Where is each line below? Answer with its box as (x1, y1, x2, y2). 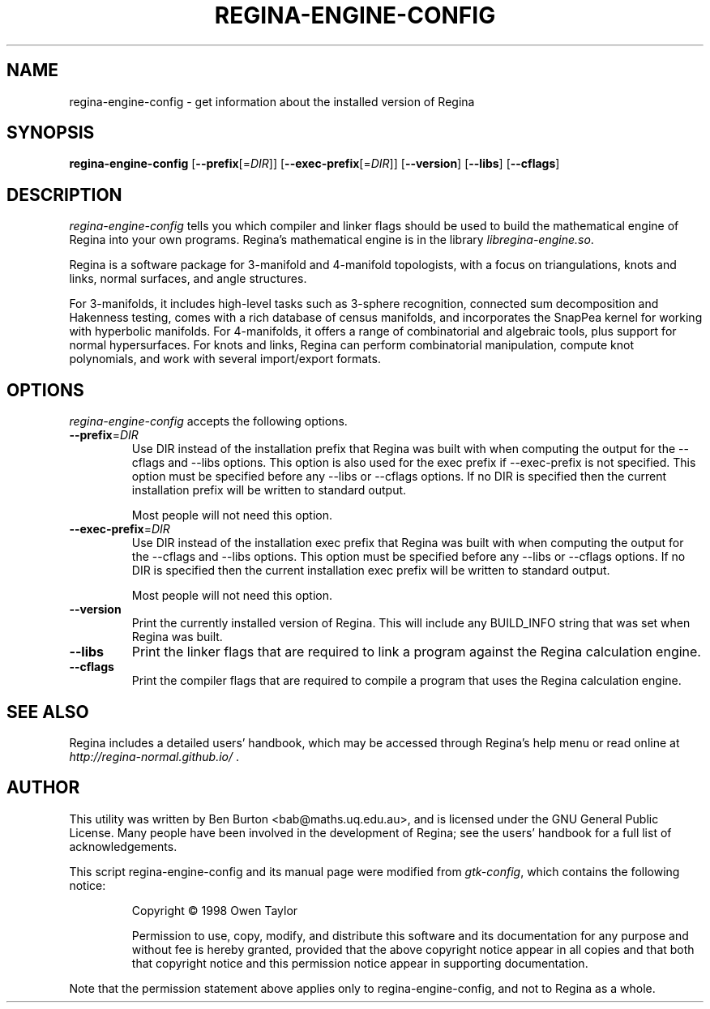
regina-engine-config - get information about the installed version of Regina (69, 94, 475, 109)
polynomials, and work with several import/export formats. (69, 352, 381, 366)
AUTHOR (6, 777, 80, 798)
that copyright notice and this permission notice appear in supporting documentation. (131, 956, 588, 970)
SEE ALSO (6, 701, 89, 722)
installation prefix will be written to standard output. (131, 483, 407, 498)
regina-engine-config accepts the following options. (69, 414, 348, 429)
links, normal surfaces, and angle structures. (69, 271, 307, 286)
